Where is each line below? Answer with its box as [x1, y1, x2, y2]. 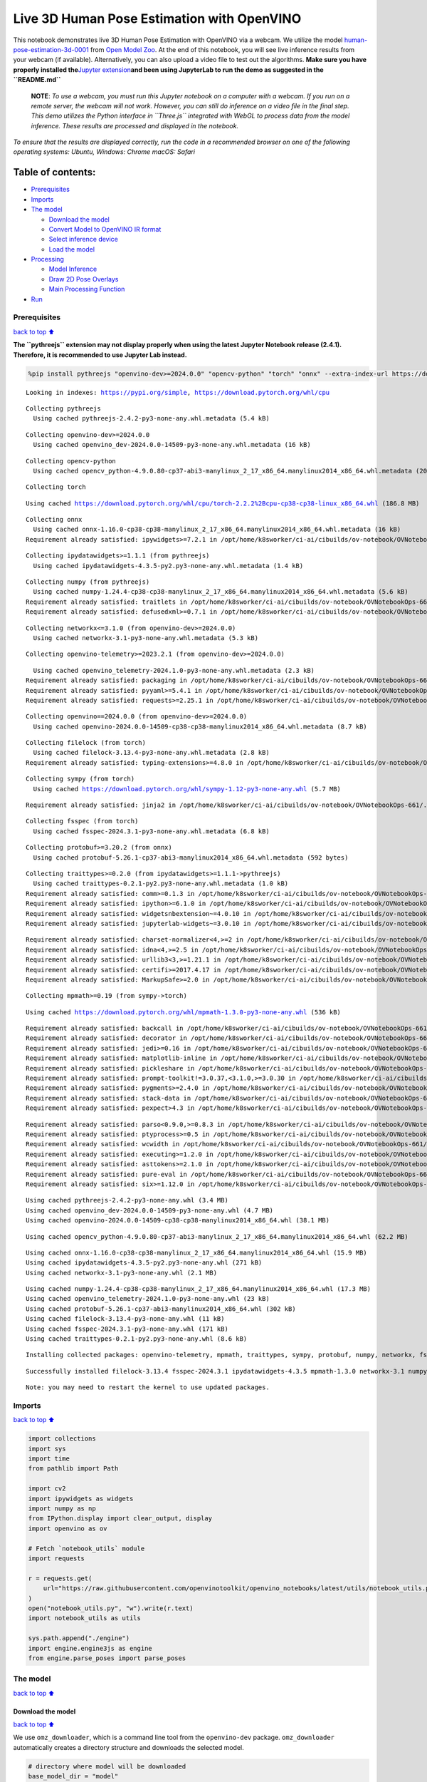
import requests [28, 1555, 85, 1562]
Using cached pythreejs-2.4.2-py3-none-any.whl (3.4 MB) [26, 1196, 229, 1205]
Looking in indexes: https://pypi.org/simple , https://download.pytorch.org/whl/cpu [26, 388, 330, 396]
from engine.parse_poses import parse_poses [28, 1654, 186, 1662]
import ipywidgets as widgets [28, 1494, 134, 1503]
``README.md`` [13, 76, 61, 84]
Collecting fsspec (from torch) [26, 817, 139, 825]
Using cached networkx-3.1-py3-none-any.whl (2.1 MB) [26, 1269, 217, 1277]
